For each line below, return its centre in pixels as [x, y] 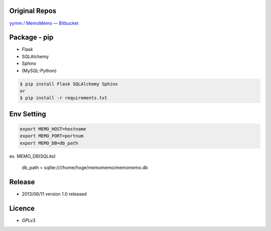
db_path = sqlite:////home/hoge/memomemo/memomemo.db [85, 168]
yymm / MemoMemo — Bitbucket [44, 23]
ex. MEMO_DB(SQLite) [33, 156]
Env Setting [28, 114]
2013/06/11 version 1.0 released [54, 194]
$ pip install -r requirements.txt [63, 98]
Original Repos [33, 11]
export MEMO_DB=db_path [49, 143]
